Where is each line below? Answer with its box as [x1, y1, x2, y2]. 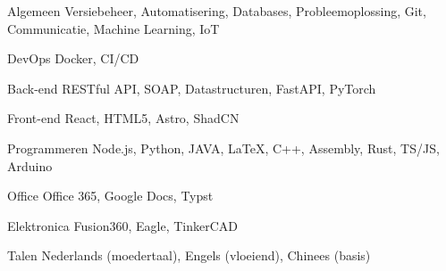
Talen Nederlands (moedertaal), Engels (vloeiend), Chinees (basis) [7, 246, 371, 265]
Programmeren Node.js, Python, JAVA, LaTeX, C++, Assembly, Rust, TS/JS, [7, 138, 440, 157]
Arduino [7, 156, 53, 175]
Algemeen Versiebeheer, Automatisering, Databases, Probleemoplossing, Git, [7, 2, 426, 20]
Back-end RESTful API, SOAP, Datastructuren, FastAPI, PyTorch [7, 78, 376, 97]
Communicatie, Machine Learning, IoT [7, 19, 220, 37]
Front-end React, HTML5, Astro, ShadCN [7, 109, 240, 127]
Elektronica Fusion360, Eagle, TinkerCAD [7, 216, 239, 234]
